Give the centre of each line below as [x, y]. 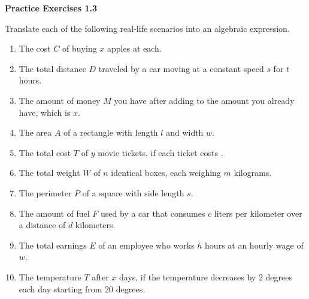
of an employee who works [146, 245]
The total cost [45, 152]
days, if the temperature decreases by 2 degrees [206, 276]
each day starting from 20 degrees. [82, 288]
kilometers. [95, 225]
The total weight [49, 173]
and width [185, 132]
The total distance [52, 68]
